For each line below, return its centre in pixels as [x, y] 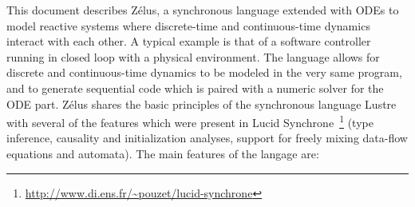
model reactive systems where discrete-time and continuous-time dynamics [188, 25]
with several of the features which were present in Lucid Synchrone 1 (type [190, 121]
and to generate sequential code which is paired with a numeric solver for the [195, 88]
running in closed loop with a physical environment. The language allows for [193, 56]
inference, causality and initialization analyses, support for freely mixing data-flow [207, 138]
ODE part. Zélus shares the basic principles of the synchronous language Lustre [202, 103]
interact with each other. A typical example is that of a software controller [189, 41]
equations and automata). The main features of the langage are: [163, 153]
